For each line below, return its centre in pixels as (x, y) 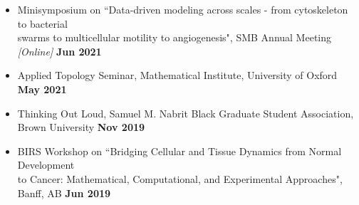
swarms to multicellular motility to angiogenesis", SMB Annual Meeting (174, 37)
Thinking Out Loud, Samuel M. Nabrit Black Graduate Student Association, (186, 113)
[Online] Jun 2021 (59, 51)
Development (46, 165)
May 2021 (42, 89)
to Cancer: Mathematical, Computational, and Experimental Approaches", (180, 178)
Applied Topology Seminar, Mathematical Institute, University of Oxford (177, 75)
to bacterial (42, 23)
